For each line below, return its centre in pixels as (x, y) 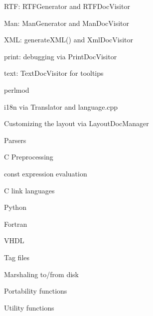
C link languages (29, 190)
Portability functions (36, 291)
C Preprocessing (29, 157)
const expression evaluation (46, 173)
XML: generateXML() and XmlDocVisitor (69, 40)
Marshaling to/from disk (41, 274)
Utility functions (29, 307)
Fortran (16, 224)
